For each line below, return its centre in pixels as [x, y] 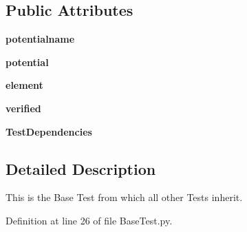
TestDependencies [49, 131]
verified [23, 108]
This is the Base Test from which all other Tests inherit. [124, 197]
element [24, 85]
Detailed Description [81, 168]
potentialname [40, 39]
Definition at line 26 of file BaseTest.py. [89, 220]
